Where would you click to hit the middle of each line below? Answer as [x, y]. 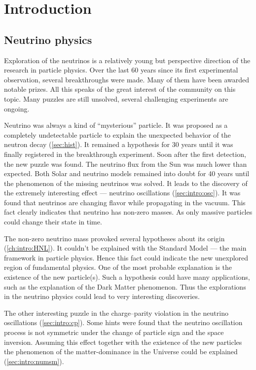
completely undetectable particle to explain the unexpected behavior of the [117, 134]
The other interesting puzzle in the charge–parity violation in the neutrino [116, 313]
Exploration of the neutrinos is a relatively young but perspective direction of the [127, 60]
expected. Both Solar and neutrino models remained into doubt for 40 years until [127, 173]
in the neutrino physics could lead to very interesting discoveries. [102, 296]
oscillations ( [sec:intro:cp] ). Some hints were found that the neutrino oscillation [123, 322]
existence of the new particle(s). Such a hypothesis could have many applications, [127, 277]
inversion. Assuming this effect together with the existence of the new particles [123, 342]
